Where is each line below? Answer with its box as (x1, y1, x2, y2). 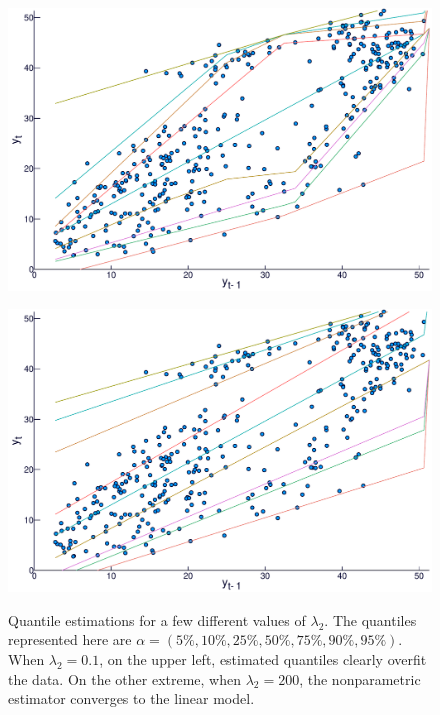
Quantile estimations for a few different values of (8, 609, 306, 630)
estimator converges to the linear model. (8, 688, 255, 709)
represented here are (8, 629, 132, 650)
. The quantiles (324, 609, 417, 630)
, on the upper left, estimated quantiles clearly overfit (99, 648, 427, 669)
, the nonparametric (299, 668, 421, 689)
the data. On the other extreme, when (8, 668, 242, 689)
